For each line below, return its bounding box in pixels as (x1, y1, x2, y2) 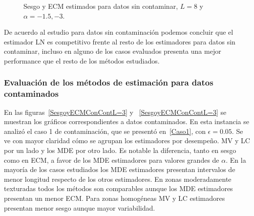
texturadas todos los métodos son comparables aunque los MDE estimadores (4, 183, 233, 194)
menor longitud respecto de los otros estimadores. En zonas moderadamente (4, 173, 232, 184)
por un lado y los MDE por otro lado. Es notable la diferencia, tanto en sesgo (4, 145, 236, 155)
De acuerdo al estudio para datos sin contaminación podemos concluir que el (4, 27, 233, 37)
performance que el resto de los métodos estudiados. (4, 55, 160, 65)
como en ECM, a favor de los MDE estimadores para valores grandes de (4, 154, 219, 165)
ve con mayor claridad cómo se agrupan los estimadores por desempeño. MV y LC (4, 135, 250, 146)
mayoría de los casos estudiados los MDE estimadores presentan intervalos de (4, 164, 235, 174)
